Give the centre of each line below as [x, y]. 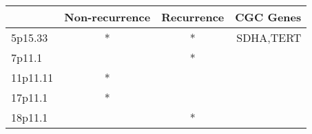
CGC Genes [268, 17]
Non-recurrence [107, 17]
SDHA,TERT [269, 37]
